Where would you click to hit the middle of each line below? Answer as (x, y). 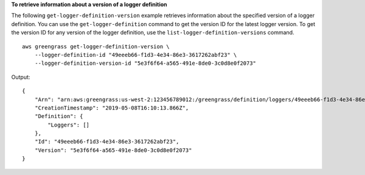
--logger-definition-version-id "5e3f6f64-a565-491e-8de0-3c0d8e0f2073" (145, 63)
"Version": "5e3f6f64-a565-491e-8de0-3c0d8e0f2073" (113, 150)
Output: (21, 77)
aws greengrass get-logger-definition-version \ (96, 46)
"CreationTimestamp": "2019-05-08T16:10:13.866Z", (112, 108)
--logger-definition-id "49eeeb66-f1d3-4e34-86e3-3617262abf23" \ (136, 55)
